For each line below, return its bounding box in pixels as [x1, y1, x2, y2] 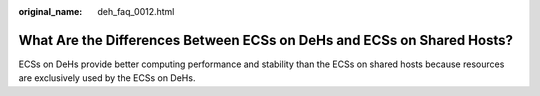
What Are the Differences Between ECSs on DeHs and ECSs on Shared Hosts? [18, 31, 514, 49]
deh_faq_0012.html [97, 6, 175, 17]
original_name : [18, 6, 83, 17]
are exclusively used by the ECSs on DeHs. [18, 72, 196, 84]
